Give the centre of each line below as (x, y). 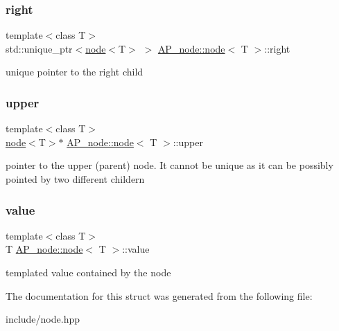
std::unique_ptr (39, 48)
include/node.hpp (43, 319)
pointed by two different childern (75, 179)
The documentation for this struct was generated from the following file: (159, 295)
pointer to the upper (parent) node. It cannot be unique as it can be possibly (169, 165)
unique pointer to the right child (75, 72)
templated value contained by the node (88, 272)
